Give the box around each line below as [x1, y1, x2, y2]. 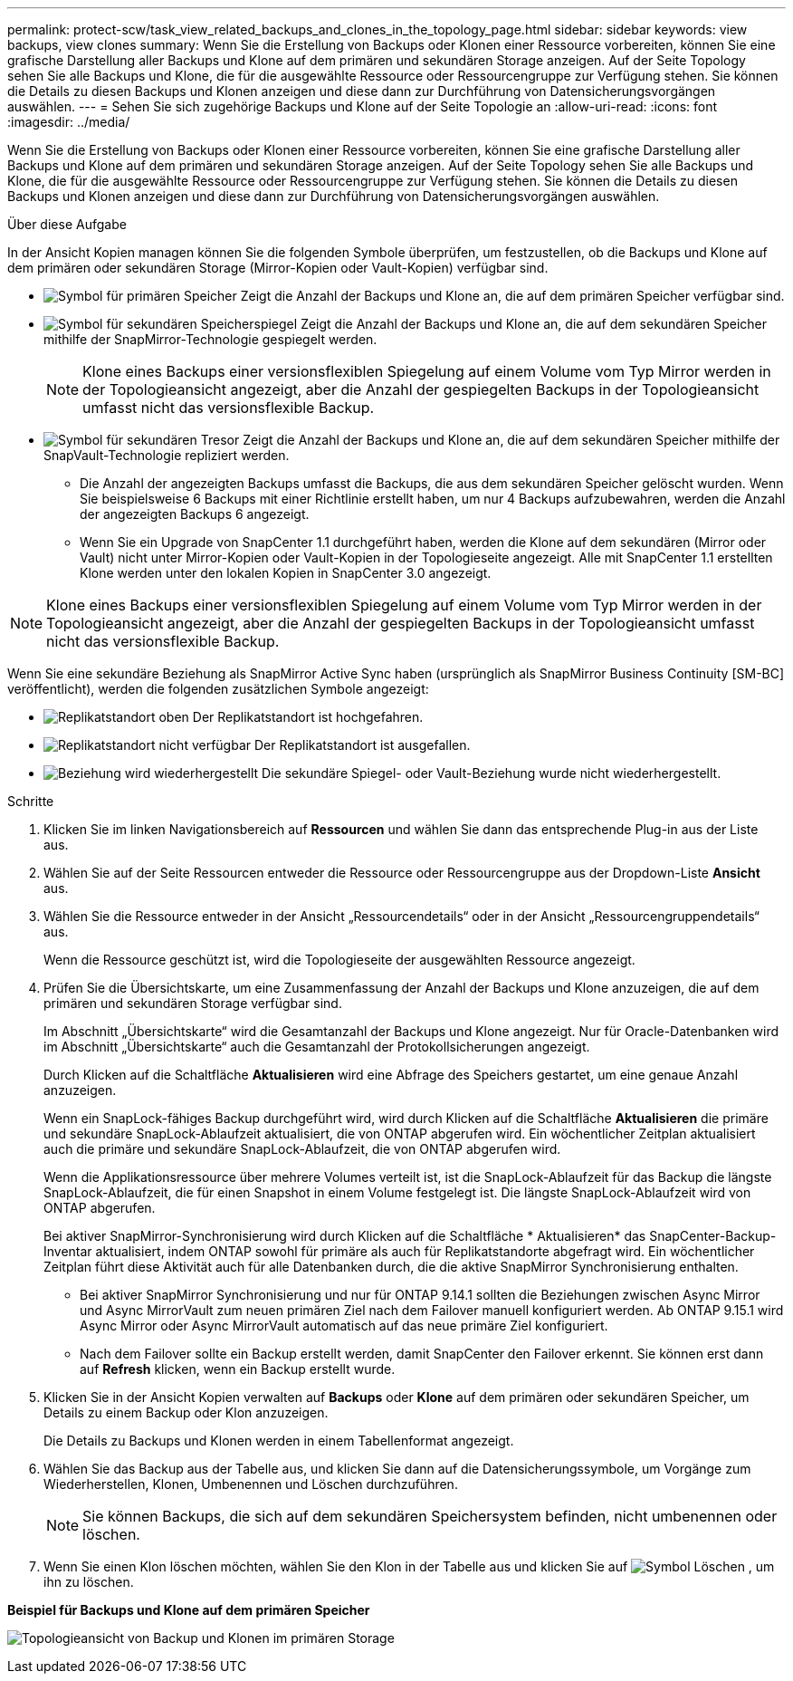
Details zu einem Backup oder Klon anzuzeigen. [43, 1405, 329, 1420]
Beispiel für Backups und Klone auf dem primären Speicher [7, 1602, 370, 1618]
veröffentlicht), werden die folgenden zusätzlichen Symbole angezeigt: [7, 681, 429, 696]
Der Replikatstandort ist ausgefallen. [253, 737, 471, 753]
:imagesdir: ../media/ [7, 114, 130, 130]
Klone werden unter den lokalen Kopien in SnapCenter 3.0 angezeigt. [80, 565, 492, 581]
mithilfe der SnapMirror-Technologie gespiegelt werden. [43, 331, 377, 347]
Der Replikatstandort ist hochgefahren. [192, 709, 424, 725]
